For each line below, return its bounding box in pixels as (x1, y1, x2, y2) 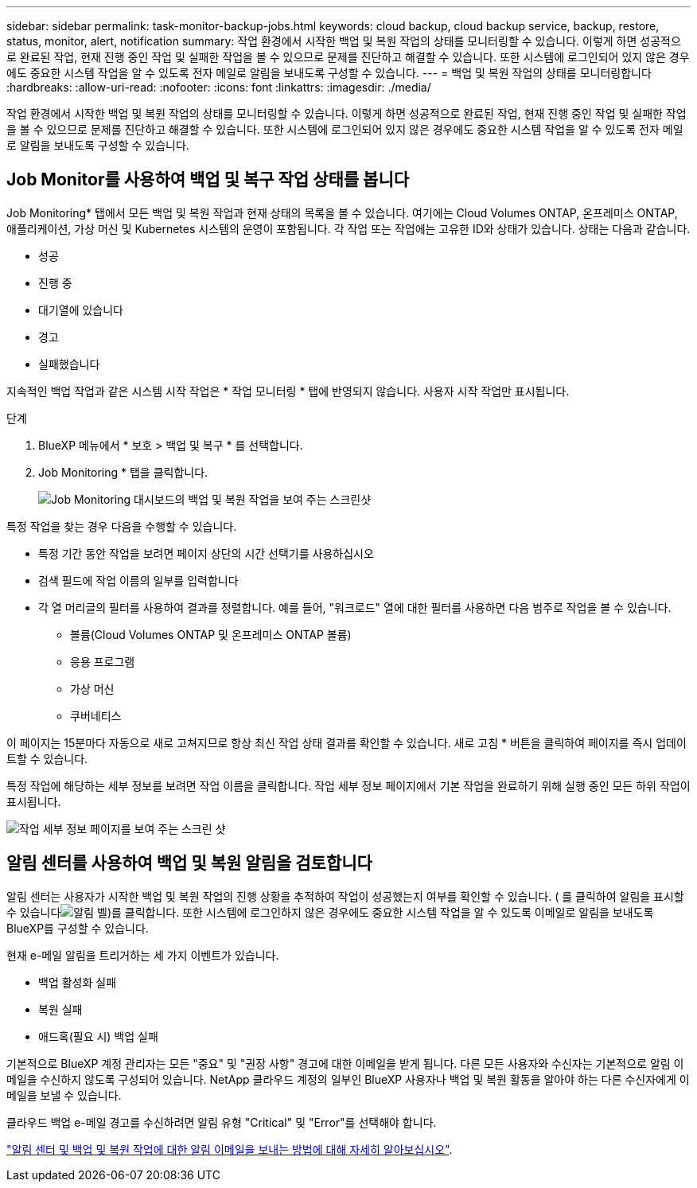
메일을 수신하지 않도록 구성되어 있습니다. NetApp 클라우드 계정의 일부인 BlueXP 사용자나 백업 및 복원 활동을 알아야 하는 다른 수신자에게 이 (6, 1072, 690, 1086)
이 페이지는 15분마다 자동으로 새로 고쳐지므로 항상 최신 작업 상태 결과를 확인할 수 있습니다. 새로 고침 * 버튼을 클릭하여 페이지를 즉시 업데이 (6, 735, 687, 750)
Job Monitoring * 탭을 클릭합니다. (38, 465, 208, 479)
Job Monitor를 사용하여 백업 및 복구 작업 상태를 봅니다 (6, 169, 410, 190)
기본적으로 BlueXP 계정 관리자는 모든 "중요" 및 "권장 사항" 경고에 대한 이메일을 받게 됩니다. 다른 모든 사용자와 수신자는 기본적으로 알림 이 (6, 1056, 684, 1070)
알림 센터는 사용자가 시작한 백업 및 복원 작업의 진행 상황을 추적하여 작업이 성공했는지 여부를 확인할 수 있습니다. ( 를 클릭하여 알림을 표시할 (6, 889, 684, 903)
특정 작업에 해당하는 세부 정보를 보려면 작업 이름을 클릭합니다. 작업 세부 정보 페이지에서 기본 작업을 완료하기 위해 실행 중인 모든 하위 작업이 (6, 778, 691, 793)
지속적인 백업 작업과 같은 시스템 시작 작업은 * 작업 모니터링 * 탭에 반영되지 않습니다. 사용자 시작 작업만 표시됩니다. (6, 384, 570, 398)
